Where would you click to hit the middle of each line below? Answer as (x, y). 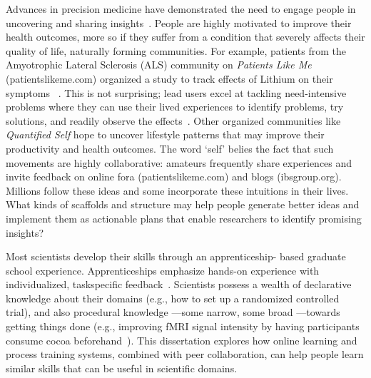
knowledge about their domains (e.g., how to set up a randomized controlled (173, 298)
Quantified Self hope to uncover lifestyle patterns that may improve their (165, 134)
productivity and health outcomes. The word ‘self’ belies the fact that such (170, 148)
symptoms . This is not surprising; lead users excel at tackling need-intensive (176, 92)
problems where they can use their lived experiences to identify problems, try (175, 107)
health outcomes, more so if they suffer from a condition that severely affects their (185, 37)
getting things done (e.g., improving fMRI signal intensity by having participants (183, 326)
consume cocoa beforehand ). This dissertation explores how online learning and (182, 340)
